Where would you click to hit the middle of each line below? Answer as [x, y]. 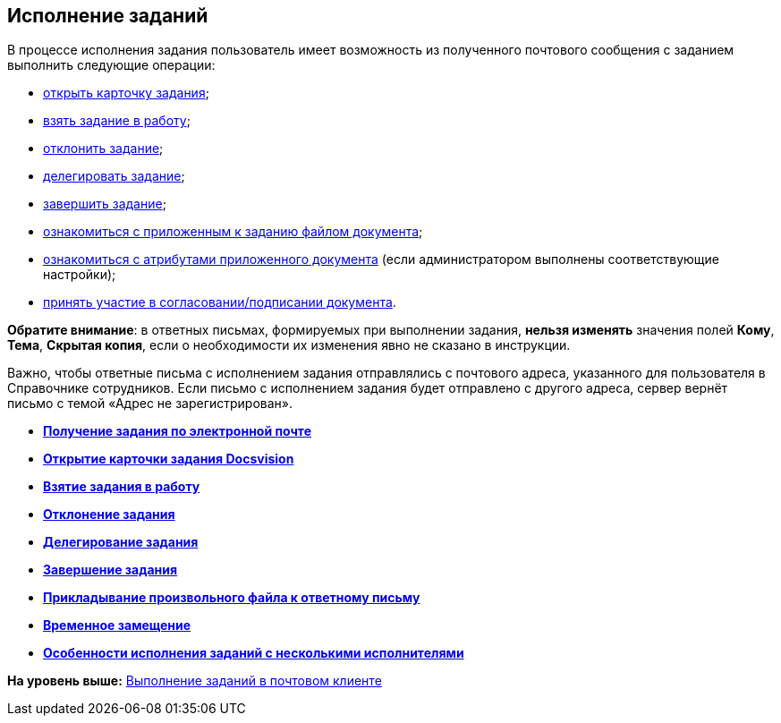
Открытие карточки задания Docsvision [169, 459]
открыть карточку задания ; [126, 93]
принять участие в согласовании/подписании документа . [220, 302]
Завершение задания [110, 570]
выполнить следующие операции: [111, 65]
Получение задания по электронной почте [178, 431]
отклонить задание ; [103, 149]
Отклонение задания [109, 515]
